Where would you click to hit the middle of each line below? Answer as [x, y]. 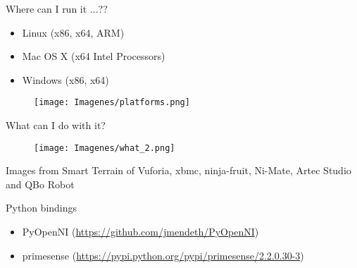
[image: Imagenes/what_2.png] [105, 148]
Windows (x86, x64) [65, 79]
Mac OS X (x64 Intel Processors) [94, 56]
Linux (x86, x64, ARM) [73, 32]
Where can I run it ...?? [57, 8]
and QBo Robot [40, 184]
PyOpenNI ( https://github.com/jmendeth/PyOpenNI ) [140, 232]
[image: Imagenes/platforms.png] [112, 103]
